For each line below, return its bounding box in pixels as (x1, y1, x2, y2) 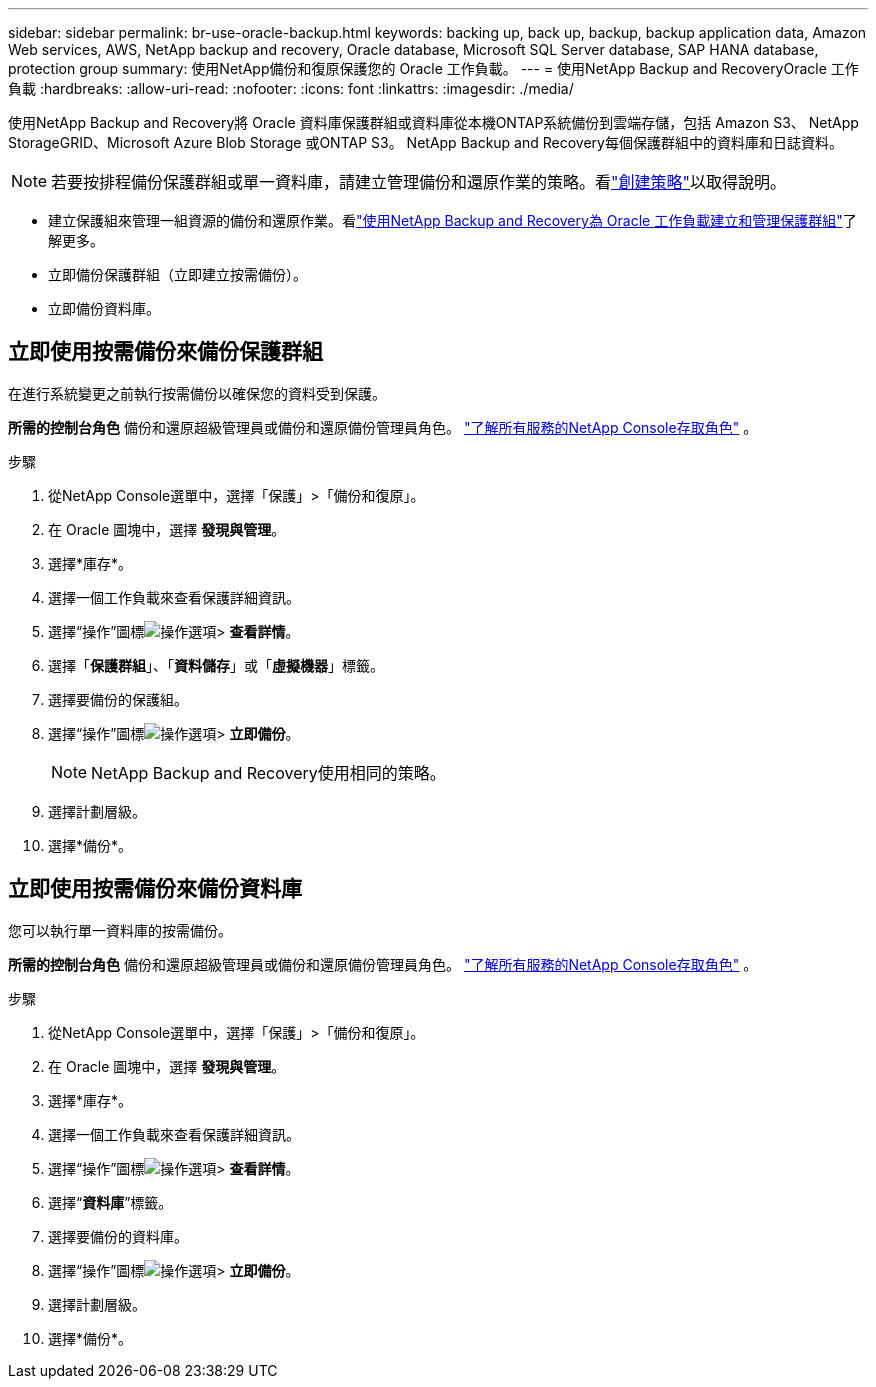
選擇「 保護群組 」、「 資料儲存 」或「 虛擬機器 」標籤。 (48, 656, 384, 674)
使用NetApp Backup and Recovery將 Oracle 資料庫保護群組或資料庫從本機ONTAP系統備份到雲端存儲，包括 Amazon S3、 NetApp (8, 114, 859, 131)
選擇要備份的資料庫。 (48, 1227, 188, 1245)
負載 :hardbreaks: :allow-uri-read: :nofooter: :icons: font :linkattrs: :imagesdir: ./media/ (8, 80, 574, 97)
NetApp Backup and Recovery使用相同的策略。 (91, 762, 446, 783)
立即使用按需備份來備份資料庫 (8, 876, 302, 902)
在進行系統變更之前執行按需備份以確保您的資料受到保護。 (8, 384, 386, 402)
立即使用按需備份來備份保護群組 (8, 339, 323, 365)
